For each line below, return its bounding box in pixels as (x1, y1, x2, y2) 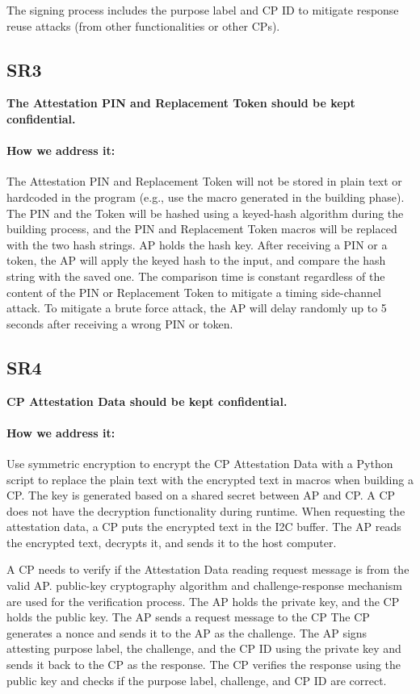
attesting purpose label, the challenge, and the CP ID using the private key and (6, 640, 401, 657)
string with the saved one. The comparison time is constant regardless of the (6, 267, 385, 284)
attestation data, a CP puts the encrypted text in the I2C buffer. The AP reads (6, 518, 401, 535)
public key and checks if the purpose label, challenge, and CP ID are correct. (6, 671, 387, 688)
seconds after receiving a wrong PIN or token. (6, 315, 233, 332)
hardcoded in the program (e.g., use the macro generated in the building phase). (6, 188, 405, 205)
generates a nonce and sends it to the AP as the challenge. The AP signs (6, 624, 367, 641)
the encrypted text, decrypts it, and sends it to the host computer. (6, 533, 337, 550)
